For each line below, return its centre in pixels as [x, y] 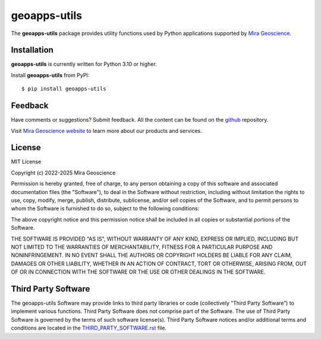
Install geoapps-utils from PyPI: [50, 75]
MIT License [26, 162]
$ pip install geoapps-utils [64, 89]
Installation [32, 50]
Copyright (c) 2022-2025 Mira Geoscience [63, 173]
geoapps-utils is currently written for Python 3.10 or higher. [84, 64]
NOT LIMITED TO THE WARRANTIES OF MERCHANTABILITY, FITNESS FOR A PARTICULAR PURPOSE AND [142, 247]
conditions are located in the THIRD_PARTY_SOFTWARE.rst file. [89, 328]
